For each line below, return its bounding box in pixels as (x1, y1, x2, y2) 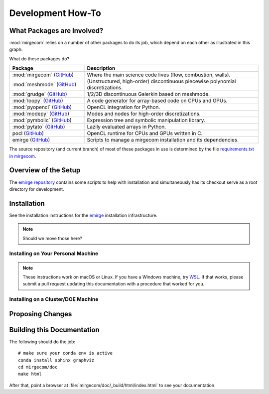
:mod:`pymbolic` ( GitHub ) (12, 117, 72, 124)
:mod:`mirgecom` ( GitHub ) (12, 71, 74, 78)
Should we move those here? (22, 235, 82, 241)
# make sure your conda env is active (18, 350, 113, 356)
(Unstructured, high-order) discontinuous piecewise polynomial (87, 78, 236, 85)
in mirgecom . (9, 153, 36, 159)
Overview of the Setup (9, 166, 81, 174)
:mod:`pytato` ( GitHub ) (12, 124, 65, 131)
